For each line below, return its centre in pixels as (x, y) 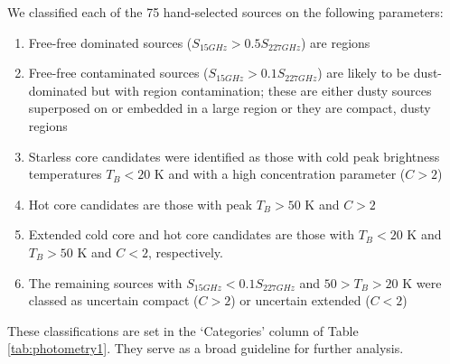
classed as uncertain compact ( (113, 300)
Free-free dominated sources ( (110, 42)
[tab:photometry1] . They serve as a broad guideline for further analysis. (206, 348)
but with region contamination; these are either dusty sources (262, 90)
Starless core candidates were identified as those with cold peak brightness (234, 156)
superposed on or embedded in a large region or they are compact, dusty (230, 108)
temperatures (65, 174)
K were (422, 282)
